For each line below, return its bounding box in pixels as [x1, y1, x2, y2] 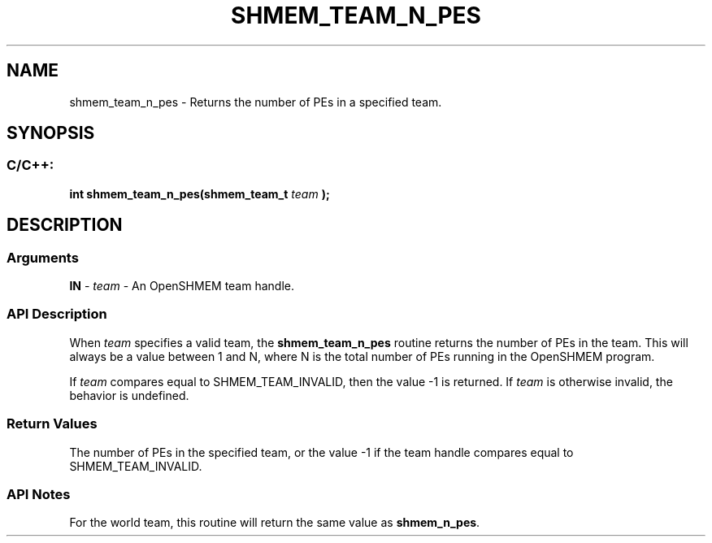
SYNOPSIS [7, 123, 95, 144]
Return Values [7, 415, 98, 432]
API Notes [7, 485, 71, 502]
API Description [7, 306, 107, 323]
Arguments [7, 249, 79, 266]
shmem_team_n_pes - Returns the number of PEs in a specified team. [69, 94, 442, 109]
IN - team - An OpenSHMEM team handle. [69, 279, 295, 293]
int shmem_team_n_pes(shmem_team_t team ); [69, 186, 330, 201]
